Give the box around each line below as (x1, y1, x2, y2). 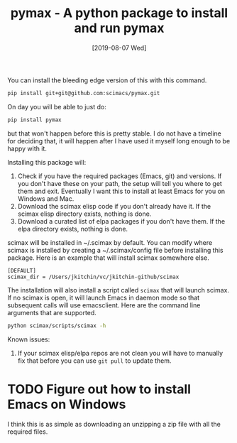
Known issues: (7, 335, 50, 344)
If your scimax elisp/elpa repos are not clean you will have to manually (17, 349, 224, 357)
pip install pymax (7, 116, 62, 124)
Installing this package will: (7, 158, 87, 166)
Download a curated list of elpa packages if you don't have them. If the (17, 217, 226, 225)
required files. (7, 427, 48, 436)
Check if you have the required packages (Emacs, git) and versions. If (17, 172, 222, 180)
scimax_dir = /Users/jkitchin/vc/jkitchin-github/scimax (7, 273, 180, 280)
